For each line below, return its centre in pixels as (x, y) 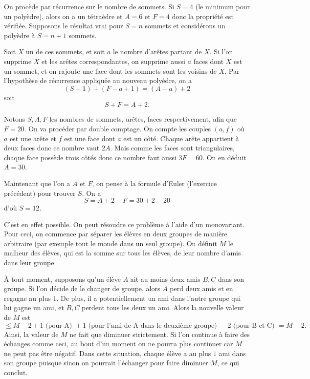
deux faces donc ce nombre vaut (52, 148)
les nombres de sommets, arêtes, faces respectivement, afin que (143, 119)
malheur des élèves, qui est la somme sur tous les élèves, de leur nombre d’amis (122, 253)
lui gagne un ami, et (34, 307)
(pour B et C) (254, 326)
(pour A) (59, 326)
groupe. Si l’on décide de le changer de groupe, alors (82, 288)
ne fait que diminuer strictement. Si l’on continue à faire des (160, 334)
